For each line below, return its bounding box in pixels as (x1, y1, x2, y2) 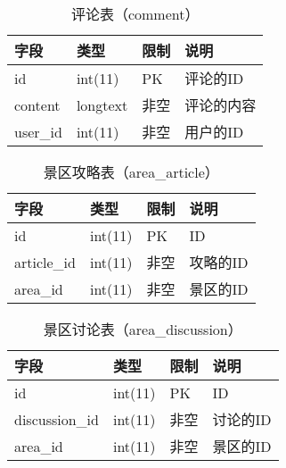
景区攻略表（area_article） (43, 162, 219, 182)
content (14, 94, 61, 115)
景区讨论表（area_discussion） (43, 319, 242, 339)
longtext (76, 94, 128, 115)
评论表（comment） (70, 4, 200, 24)
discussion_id (14, 408, 99, 430)
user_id (14, 121, 62, 142)
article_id (14, 251, 76, 272)
